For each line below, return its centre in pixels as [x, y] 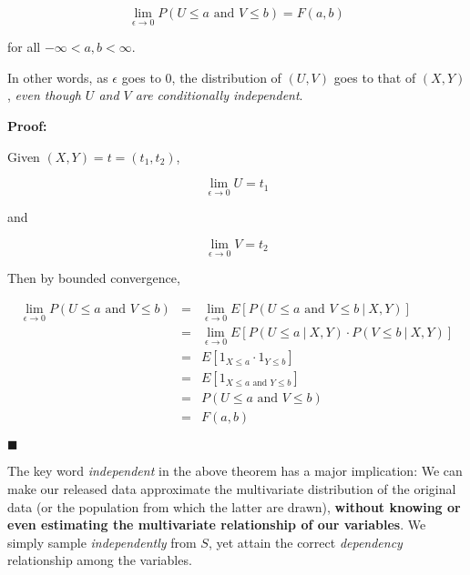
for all [24, 47]
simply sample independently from [102, 542]
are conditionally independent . [219, 95]
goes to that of [375, 77]
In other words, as [58, 77]
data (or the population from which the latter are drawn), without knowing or [234, 506]
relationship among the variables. [100, 560]
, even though [44, 95]
